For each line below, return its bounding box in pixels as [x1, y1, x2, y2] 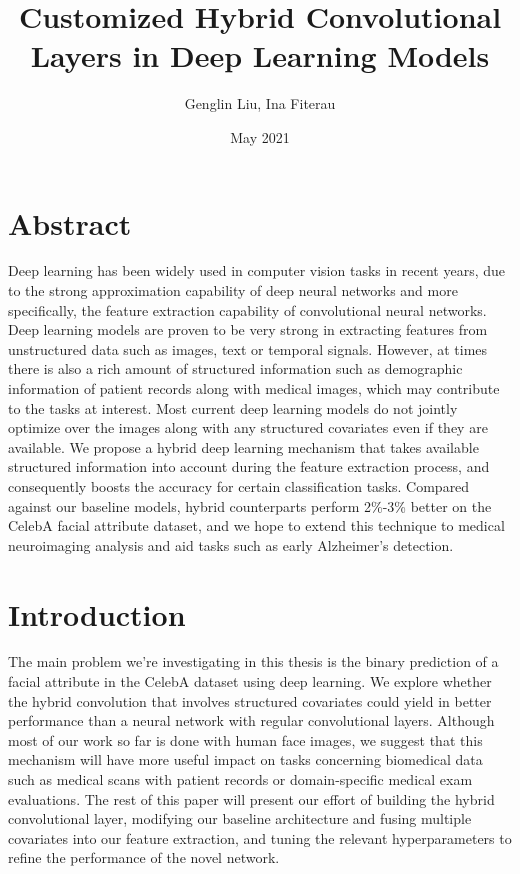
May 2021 [230, 126, 290, 147]
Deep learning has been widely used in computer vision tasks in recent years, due [8, 260, 506, 281]
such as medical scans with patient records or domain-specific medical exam [8, 769, 473, 790]
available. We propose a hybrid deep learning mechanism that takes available [8, 436, 479, 457]
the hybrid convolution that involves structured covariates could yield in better [8, 690, 492, 711]
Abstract [8, 202, 132, 243]
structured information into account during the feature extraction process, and [8, 456, 490, 477]
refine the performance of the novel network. [8, 847, 280, 868]
